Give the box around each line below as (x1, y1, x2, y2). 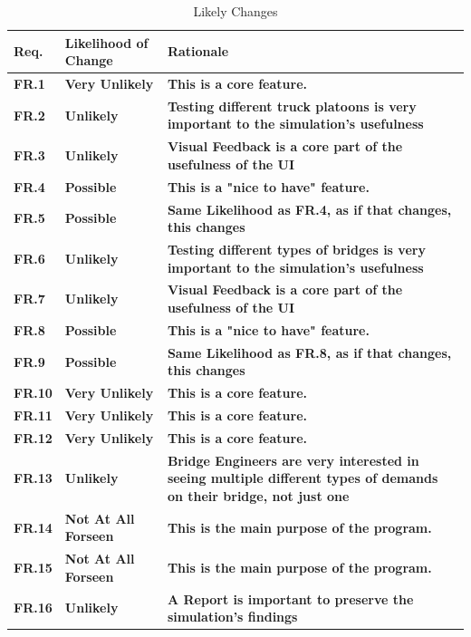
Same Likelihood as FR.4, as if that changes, (167, 199, 452, 218)
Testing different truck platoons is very (167, 96, 417, 115)
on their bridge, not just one (167, 486, 350, 505)
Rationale (167, 42, 229, 61)
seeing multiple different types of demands (167, 468, 438, 487)
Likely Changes (193, 2, 278, 20)
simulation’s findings (167, 607, 298, 626)
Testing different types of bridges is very (167, 240, 426, 259)
